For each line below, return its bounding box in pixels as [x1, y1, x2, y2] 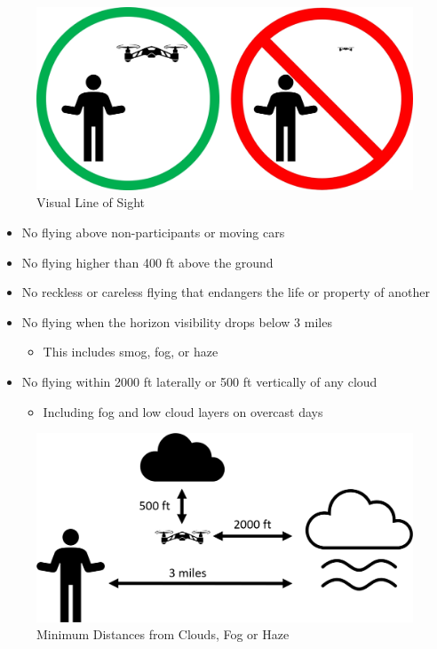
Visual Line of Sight [36, 193, 146, 212]
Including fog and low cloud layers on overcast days [43, 402, 323, 421]
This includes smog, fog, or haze [43, 342, 218, 361]
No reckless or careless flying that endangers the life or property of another [21, 283, 430, 301]
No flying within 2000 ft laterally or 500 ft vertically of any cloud [21, 372, 377, 390]
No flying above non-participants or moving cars [21, 222, 285, 241]
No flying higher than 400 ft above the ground [21, 252, 274, 271]
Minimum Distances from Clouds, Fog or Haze [36, 625, 290, 644]
